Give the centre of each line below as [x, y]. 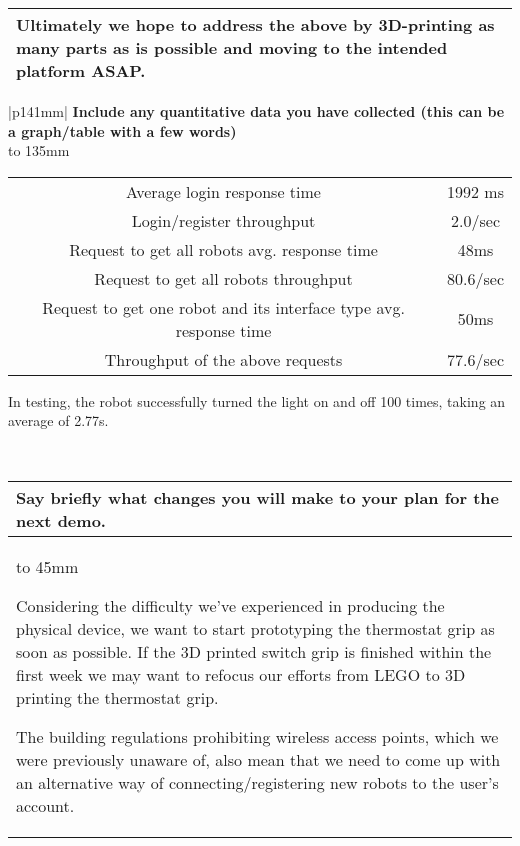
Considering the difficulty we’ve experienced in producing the [230, 605]
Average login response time [223, 191]
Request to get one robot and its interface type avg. [223, 307]
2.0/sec [475, 220]
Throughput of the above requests [223, 359]
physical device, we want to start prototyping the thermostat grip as [255, 628]
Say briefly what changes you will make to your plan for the [258, 497]
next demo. [61, 520]
